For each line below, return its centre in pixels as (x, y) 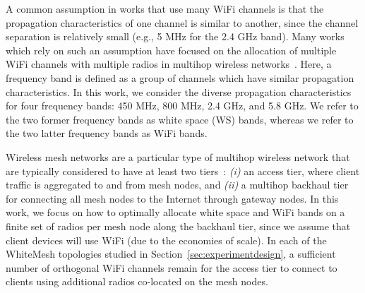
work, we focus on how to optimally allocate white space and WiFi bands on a (175, 212)
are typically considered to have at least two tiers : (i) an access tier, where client (183, 171)
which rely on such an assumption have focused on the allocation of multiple (171, 50)
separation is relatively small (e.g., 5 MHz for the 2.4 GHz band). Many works (175, 36)
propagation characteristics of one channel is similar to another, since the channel (182, 22)
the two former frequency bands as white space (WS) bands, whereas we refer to (180, 119)
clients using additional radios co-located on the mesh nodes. (137, 281)
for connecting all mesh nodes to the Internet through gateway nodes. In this (172, 198)
